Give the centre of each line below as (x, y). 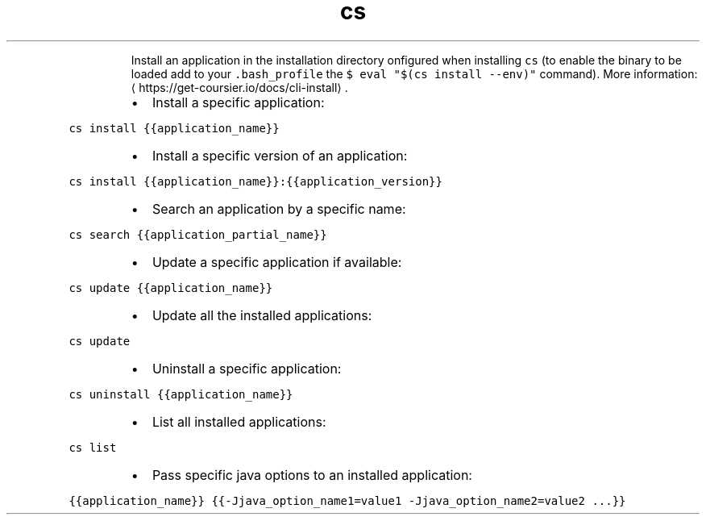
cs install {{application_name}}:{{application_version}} (255, 181)
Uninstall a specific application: (247, 368)
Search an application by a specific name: (279, 208)
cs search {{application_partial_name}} (198, 234)
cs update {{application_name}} (171, 288)
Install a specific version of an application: (280, 155)
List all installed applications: (239, 421)
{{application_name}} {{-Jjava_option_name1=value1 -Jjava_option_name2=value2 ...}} (347, 500)
